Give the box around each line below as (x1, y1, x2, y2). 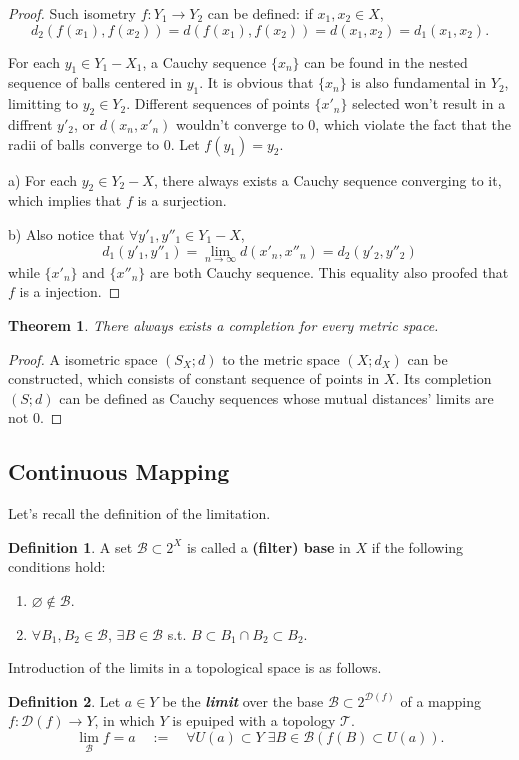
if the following (371, 536, 464, 557)
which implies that (8, 190, 122, 211)
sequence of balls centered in (8, 72, 183, 93)
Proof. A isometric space (8, 348, 158, 369)
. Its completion (395, 368, 492, 389)
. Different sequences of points (126, 93, 310, 114)
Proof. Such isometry (8, 3, 137, 23)
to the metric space (222, 348, 340, 369)
